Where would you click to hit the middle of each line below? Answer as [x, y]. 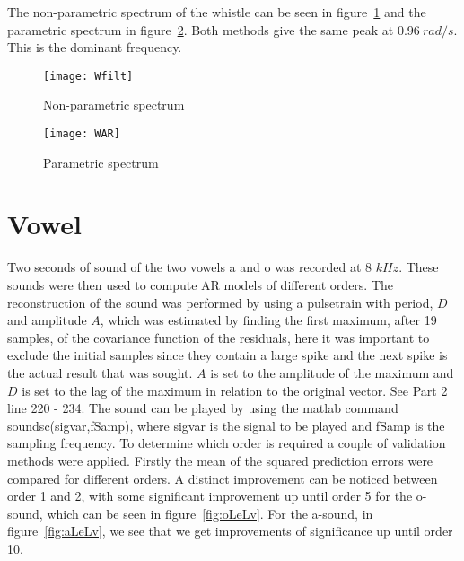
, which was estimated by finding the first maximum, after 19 [268, 320]
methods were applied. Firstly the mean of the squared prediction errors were [220, 460]
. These [419, 267]
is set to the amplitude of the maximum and [332, 372]
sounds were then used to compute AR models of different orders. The [201, 285]
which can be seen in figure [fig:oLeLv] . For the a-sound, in [210, 513]
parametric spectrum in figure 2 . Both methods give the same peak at [201, 29]
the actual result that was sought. [100, 372]
